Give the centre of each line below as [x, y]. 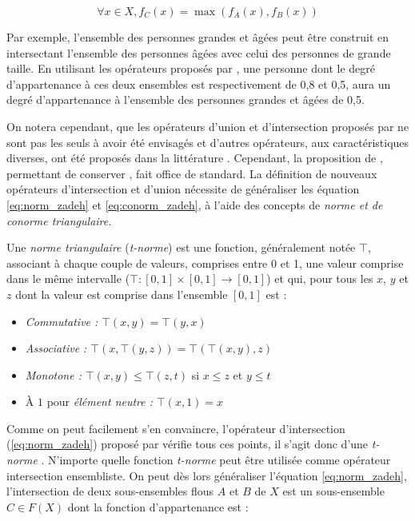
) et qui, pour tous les [320, 278]
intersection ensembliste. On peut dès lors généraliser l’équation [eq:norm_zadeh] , [207, 475]
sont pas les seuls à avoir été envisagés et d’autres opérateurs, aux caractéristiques [208, 142]
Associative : [56, 348]
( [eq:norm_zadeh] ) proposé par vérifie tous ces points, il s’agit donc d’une [188, 444]
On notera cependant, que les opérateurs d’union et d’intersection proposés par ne [208, 126]
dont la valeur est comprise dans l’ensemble [122, 294]
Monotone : [53, 374]
